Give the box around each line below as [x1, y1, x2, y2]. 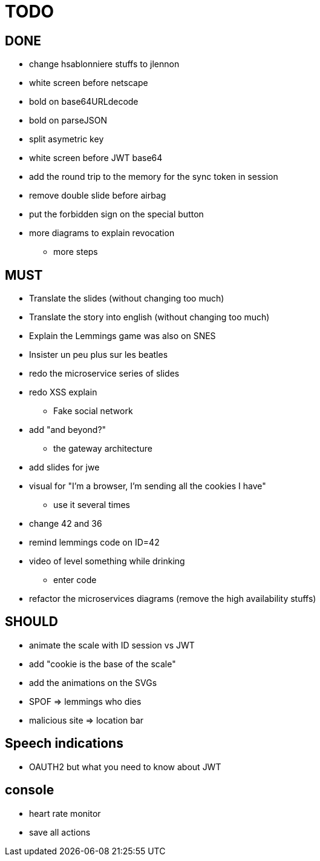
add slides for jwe [29, 462, 100, 473]
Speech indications [5, 736, 123, 751]
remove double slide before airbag [29, 190, 166, 201]
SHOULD [5, 614, 59, 630]
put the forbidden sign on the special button [29, 209, 204, 220]
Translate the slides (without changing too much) [29, 293, 224, 304]
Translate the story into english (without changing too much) [29, 312, 270, 323]
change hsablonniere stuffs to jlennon [29, 59, 180, 70]
